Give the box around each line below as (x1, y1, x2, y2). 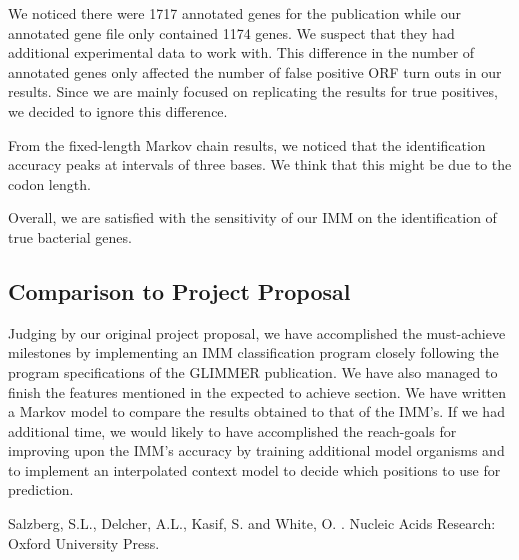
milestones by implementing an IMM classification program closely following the (8, 342, 499, 363)
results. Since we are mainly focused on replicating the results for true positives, (8, 81, 498, 102)
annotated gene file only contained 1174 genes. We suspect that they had (8, 22, 455, 43)
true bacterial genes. (8, 226, 132, 247)
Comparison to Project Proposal (8, 275, 351, 306)
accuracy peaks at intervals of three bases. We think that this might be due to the (8, 154, 512, 175)
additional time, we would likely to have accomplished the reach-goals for (8, 420, 457, 441)
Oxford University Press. (8, 532, 160, 553)
